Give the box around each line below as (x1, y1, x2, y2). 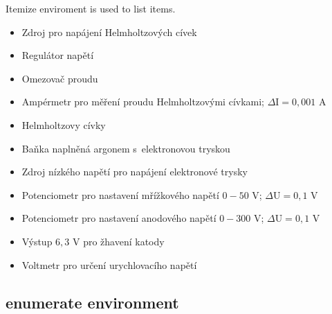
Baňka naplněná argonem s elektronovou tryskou (21, 141, 230, 155)
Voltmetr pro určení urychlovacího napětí (21, 257, 197, 272)
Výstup (21, 234, 53, 248)
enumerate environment (6, 291, 179, 313)
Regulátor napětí (21, 48, 94, 62)
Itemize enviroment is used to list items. (6, 1, 176, 15)
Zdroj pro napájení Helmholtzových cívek (21, 24, 197, 39)
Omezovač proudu (21, 71, 98, 85)
